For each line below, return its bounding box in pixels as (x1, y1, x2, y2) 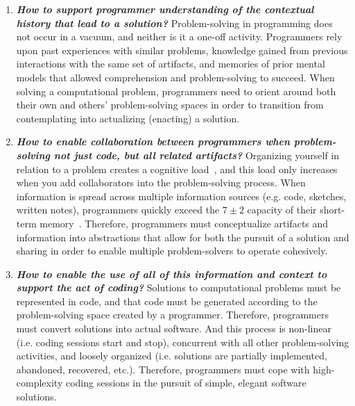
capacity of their (247, 202, 317, 217)
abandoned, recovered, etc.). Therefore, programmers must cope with (16, 362, 310, 376)
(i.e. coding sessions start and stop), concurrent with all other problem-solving (16, 334, 349, 349)
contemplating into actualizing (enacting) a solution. (16, 111, 240, 125)
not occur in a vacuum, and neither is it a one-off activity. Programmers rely (16, 29, 343, 44)
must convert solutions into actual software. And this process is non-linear (16, 321, 331, 336)
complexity (16, 375, 63, 390)
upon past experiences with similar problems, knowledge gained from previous (16, 42, 348, 57)
